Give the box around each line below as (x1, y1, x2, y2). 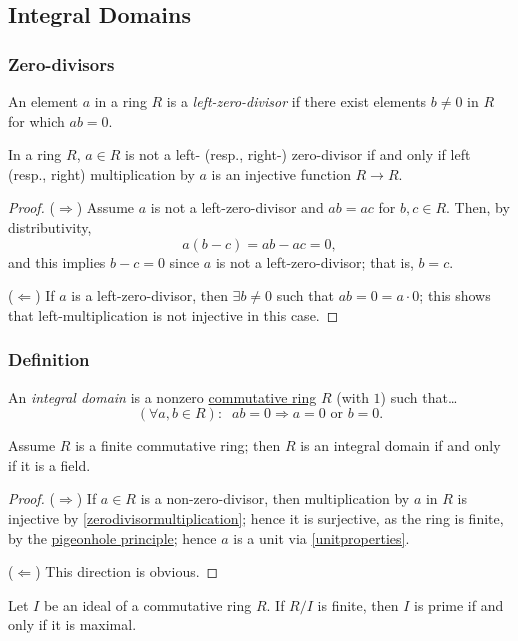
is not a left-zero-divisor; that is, (215, 251, 414, 272)
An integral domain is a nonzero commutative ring (8, 386, 317, 407)
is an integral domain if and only (300, 435, 501, 456)
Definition (8, 347, 90, 372)
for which (8, 110, 65, 131)
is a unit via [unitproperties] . (233, 527, 410, 548)
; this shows (419, 285, 491, 306)
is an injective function (211, 163, 351, 184)
